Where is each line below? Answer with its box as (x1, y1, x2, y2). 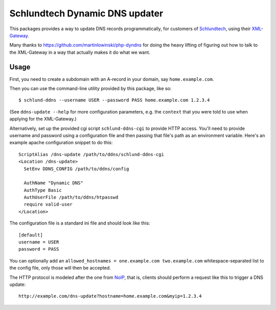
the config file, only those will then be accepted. (9, 265, 111, 271)
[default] (18, 232, 43, 238)
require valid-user (24, 202, 73, 207)
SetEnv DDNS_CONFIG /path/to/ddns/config (24, 166, 129, 171)
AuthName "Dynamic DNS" (24, 180, 84, 186)
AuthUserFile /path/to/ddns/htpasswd (24, 194, 119, 201)
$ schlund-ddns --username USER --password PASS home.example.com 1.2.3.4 (18, 97, 210, 103)
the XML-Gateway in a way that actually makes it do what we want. (9, 49, 151, 55)
